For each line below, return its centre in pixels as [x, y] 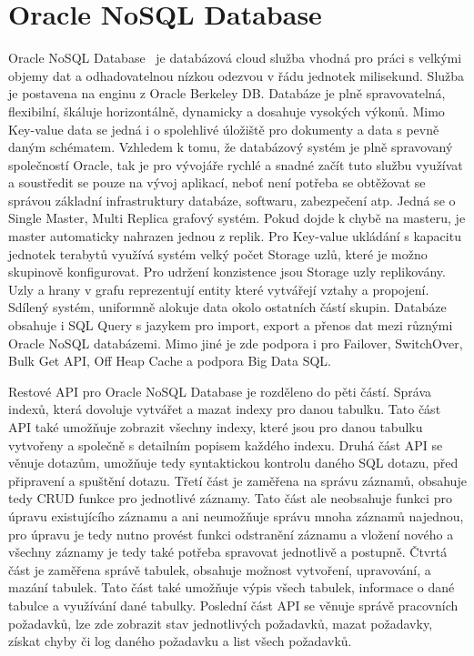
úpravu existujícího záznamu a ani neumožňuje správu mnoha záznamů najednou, [236, 515]
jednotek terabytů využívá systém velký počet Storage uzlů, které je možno [218, 253]
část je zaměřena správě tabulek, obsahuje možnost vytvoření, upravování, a [220, 569]
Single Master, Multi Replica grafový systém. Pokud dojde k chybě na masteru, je [237, 218]
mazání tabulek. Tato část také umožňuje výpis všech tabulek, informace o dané [232, 587]
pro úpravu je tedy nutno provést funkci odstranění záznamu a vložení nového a [231, 534]
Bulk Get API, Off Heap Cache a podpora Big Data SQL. [170, 361]
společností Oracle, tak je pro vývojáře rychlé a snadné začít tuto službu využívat [236, 164]
